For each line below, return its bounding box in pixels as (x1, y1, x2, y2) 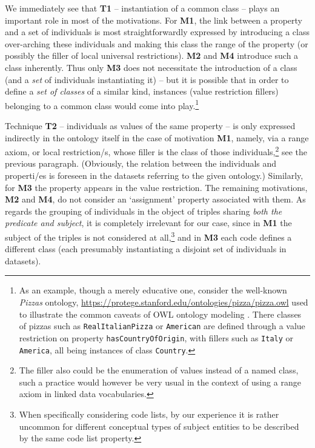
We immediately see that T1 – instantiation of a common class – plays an (5, 2, 280, 14)
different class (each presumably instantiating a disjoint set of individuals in (5, 242, 287, 255)
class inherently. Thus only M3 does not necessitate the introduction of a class (5, 61, 297, 73)
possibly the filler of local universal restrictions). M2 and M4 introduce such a (5, 49, 299, 62)
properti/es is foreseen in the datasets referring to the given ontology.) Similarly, (5, 169, 303, 182)
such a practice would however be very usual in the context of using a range (19, 375, 301, 388)
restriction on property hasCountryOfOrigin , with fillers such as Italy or (19, 331, 294, 344)
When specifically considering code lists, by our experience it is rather (19, 407, 279, 420)
